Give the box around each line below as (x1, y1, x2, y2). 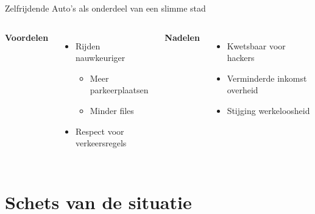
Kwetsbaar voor (227, 39, 286, 52)
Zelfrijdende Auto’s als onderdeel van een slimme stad (5, 2, 206, 14)
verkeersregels (75, 137, 127, 149)
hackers (227, 51, 255, 64)
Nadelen (165, 30, 200, 43)
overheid (227, 84, 258, 96)
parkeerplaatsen (90, 84, 149, 96)
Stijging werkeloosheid (227, 104, 310, 116)
